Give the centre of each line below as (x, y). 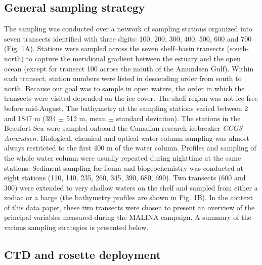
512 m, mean (86, 118)
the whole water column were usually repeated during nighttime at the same (123, 157)
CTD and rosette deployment (83, 255)
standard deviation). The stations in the (178, 118)
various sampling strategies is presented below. (76, 227)
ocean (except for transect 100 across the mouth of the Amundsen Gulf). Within (129, 68)
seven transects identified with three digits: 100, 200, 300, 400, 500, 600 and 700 (128, 38)
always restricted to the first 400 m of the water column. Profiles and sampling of (130, 148)
